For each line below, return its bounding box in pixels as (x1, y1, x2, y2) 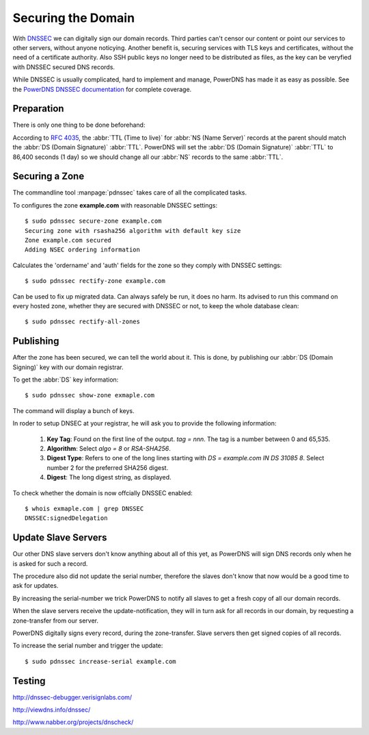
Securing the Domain (12, 10, 135, 25)
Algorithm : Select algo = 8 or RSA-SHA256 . (46, 445, 171, 453)
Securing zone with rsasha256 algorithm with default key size (25, 227, 241, 234)
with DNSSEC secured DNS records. (12, 62, 115, 71)
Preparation (12, 103, 64, 114)
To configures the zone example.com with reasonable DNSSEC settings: (12, 201, 218, 209)
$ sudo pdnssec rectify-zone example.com (25, 277, 165, 285)
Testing (12, 675, 46, 686)
